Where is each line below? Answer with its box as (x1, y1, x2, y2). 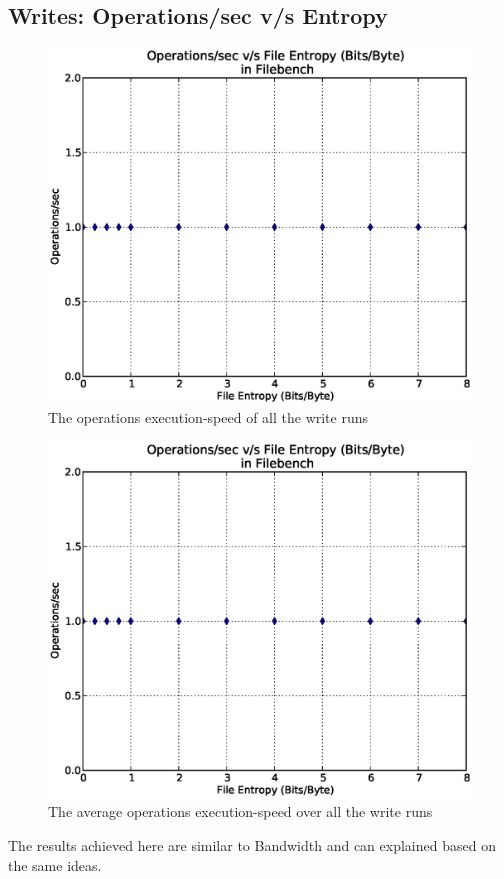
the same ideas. (8, 854, 102, 875)
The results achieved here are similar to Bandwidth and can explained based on (8, 834, 496, 855)
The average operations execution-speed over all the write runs (48, 801, 433, 822)
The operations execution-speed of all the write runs (48, 407, 369, 428)
